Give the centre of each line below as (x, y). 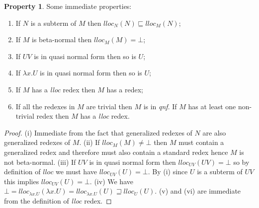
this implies (22, 181)
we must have (76, 172)
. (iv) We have (111, 181)
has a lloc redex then (64, 89)
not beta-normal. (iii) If (40, 162)
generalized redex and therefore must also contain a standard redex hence (116, 152)
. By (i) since (168, 172)
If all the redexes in (45, 106)
